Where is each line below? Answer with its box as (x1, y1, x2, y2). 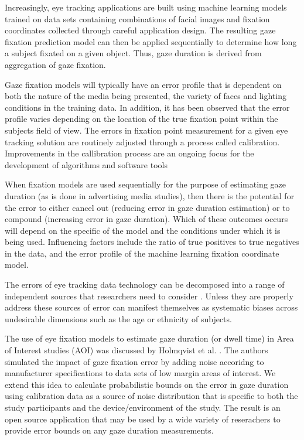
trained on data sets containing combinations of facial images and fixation (5, 12, 270, 25)
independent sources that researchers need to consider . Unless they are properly (5, 289, 293, 302)
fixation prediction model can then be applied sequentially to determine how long (5, 35, 297, 47)
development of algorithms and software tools (5, 158, 168, 170)
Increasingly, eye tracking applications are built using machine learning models (5, 1, 287, 13)
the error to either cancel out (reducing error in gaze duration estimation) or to (5, 201, 290, 213)
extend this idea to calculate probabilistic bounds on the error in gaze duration (5, 378, 289, 390)
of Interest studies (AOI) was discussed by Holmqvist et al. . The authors (5, 344, 268, 356)
